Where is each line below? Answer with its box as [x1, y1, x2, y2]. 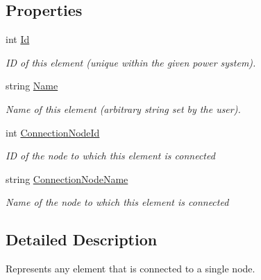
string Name [6, 78, 58, 93]
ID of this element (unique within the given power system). [6, 55, 256, 69]
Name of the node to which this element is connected [6, 195, 229, 209]
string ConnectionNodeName [6, 171, 128, 186]
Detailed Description [6, 229, 158, 250]
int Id [6, 32, 30, 46]
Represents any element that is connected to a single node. [6, 261, 255, 276]
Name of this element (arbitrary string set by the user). [6, 101, 241, 116]
